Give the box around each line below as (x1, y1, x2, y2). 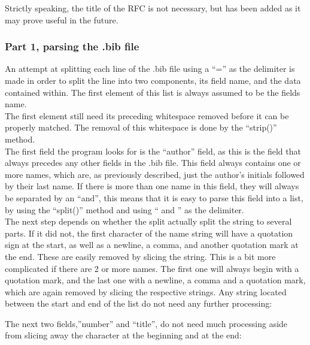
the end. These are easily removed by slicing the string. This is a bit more (5, 250, 276, 262)
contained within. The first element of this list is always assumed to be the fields (5, 86, 300, 98)
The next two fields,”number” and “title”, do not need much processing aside (5, 317, 288, 329)
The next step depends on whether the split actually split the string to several (5, 215, 292, 228)
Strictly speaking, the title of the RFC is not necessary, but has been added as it (5, 2, 301, 14)
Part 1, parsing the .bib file (5, 39, 139, 54)
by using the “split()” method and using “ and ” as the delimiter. (5, 203, 244, 216)
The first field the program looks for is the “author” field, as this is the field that (5, 144, 301, 157)
